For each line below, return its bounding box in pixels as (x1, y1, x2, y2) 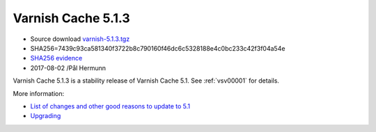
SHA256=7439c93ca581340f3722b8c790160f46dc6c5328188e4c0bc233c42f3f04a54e (30, 44, 285, 52)
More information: (13, 89, 65, 97)
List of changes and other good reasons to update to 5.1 (30, 101, 191, 110)
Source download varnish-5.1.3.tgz (30, 35, 130, 43)
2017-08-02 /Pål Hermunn (30, 63, 106, 72)
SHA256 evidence (30, 54, 83, 63)
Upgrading (30, 112, 61, 120)
